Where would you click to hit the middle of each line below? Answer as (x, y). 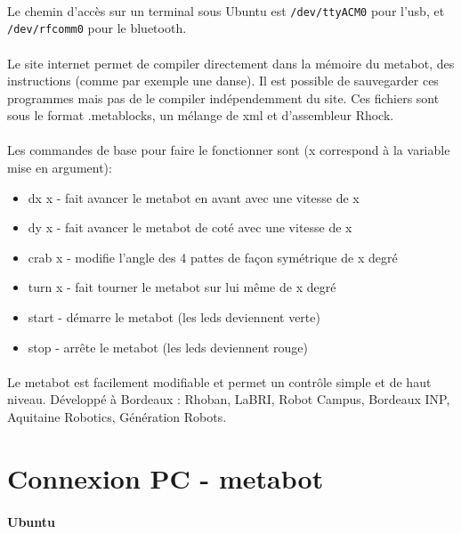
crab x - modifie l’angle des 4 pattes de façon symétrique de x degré (213, 257)
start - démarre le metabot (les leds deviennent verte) (174, 317)
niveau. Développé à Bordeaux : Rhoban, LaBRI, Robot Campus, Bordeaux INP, (229, 399)
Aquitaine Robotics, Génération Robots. (117, 417)
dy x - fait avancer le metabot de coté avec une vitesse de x (190, 227)
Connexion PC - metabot (166, 477)
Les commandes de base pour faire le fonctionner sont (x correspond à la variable (229, 150)
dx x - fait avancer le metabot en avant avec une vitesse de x (194, 197)
